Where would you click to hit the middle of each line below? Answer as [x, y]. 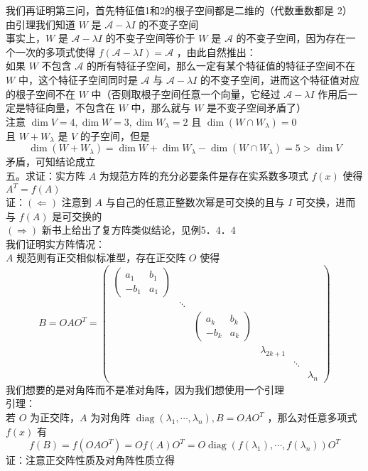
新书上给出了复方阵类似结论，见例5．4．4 [139, 230]
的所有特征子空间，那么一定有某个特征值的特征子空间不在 [221, 66]
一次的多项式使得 [55, 52]
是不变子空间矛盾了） [257, 108]
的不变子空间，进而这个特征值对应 [280, 79]
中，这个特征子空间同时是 [78, 79]
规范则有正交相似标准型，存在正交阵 [101, 258]
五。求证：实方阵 [45, 175]
